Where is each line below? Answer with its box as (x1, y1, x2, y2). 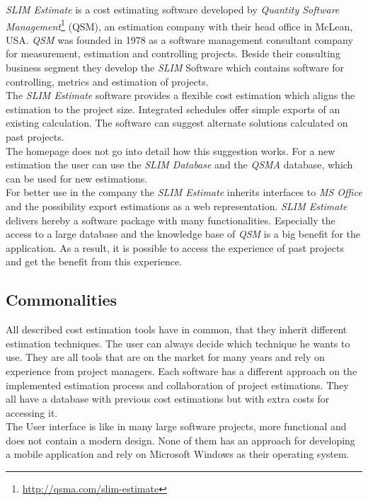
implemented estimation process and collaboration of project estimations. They (6, 377, 349, 392)
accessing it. (6, 405, 58, 420)
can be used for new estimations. (6, 171, 148, 185)
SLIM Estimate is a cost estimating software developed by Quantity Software (6, 2, 340, 16)
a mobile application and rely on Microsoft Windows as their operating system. (6, 447, 350, 461)
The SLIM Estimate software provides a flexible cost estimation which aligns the (6, 88, 355, 103)
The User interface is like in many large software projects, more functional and (6, 419, 347, 434)
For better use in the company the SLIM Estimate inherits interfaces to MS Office (6, 185, 362, 200)
